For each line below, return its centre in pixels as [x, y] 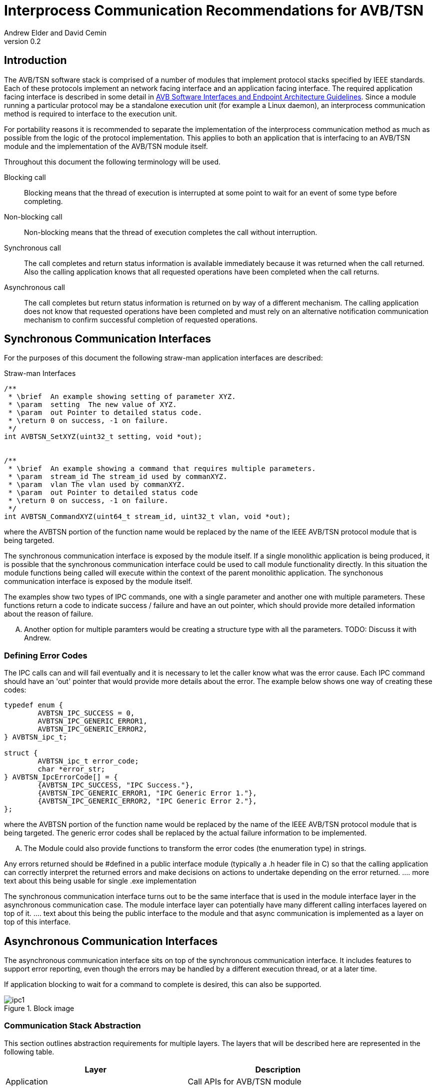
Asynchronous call [34, 287]
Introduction [35, 60]
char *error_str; [71, 769]
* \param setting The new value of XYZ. [92, 405]
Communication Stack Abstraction [72, 1026]
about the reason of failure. [49, 614]
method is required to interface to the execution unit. [90, 113]
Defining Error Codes [46, 655]
